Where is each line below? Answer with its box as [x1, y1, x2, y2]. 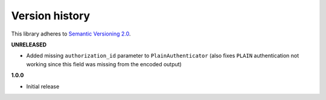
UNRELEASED [11, 41, 47, 48]
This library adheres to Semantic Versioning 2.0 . [11, 30, 131, 37]
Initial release [26, 83, 60, 90]
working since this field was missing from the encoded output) [26, 60, 182, 67]
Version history [11, 9, 91, 22]
